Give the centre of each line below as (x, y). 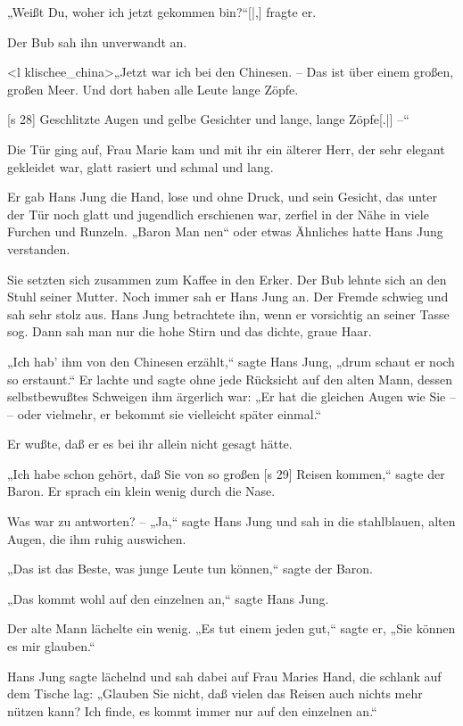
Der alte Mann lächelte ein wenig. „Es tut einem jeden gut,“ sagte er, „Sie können (231, 628)
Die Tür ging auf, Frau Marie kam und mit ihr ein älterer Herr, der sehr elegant (226, 148)
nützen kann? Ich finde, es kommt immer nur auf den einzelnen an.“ (192, 710)
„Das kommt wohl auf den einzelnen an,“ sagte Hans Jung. (168, 598)
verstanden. (39, 248)
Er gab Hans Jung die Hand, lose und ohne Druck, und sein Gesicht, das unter (222, 197)
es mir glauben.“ (51, 646)
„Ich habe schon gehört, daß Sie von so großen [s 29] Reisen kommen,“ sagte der (226, 473)
